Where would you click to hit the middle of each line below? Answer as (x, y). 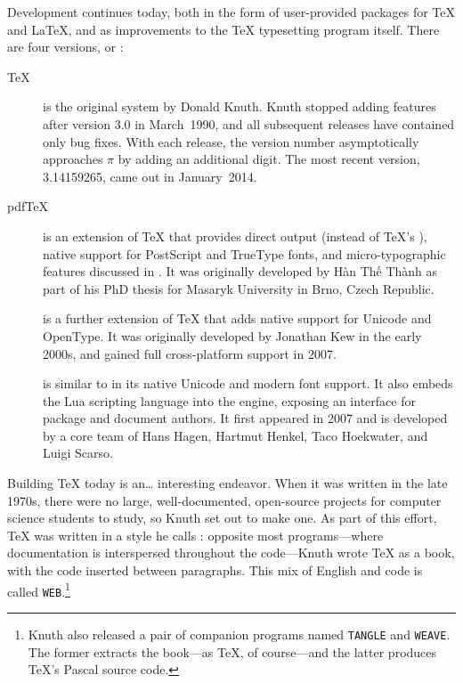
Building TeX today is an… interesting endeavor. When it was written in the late (227, 483)
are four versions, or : (65, 47)
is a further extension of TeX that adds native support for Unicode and (237, 318)
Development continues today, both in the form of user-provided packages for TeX (231, 12)
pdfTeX (28, 206)
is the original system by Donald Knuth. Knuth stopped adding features (240, 106)
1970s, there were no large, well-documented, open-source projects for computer (224, 500)
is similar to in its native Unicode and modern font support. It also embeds (248, 383)
